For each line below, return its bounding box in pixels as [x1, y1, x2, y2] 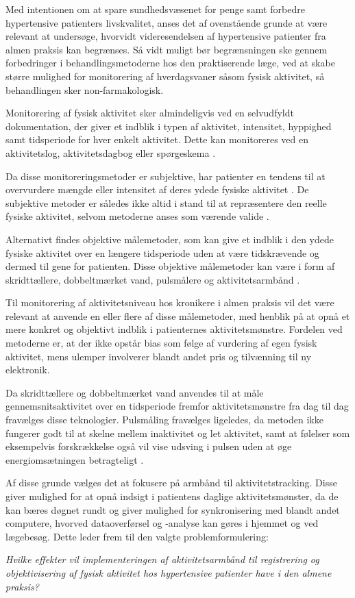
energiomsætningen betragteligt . [5, 452, 144, 466]
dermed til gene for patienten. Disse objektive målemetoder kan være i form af [5, 259, 335, 273]
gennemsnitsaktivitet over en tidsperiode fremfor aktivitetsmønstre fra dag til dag [5, 399, 349, 413]
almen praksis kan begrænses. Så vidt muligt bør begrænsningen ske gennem [5, 42, 328, 56]
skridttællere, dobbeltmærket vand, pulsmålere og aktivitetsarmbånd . [5, 272, 300, 286]
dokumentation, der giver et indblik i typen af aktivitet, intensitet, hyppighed [5, 119, 332, 133]
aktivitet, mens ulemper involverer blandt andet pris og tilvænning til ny [5, 349, 312, 363]
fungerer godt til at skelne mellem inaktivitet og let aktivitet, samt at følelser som [5, 425, 350, 440]
